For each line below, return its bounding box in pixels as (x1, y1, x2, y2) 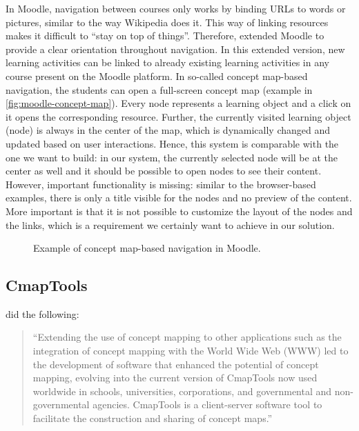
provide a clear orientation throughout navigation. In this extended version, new (6, 41, 345, 56)
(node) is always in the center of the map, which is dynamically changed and (6, 123, 331, 137)
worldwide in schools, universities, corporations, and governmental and (32, 383, 332, 398)
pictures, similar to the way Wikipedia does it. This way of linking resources (6, 14, 329, 29)
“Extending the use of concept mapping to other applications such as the (32, 330, 342, 344)
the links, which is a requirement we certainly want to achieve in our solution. (6, 217, 335, 232)
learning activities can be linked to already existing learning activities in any (6, 55, 329, 70)
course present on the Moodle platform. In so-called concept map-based (6, 68, 308, 83)
